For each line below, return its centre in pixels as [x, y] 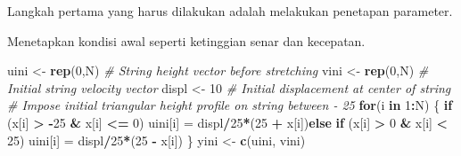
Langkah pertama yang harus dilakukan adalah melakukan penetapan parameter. [230, 11]
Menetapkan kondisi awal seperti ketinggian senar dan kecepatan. [186, 40]
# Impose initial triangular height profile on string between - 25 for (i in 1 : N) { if [230, 105]
